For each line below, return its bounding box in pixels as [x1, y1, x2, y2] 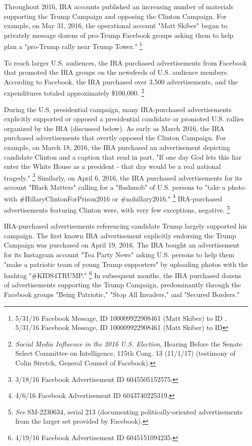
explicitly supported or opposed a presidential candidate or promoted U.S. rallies [4, 114, 244, 124]
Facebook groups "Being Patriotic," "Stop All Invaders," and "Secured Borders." [4, 289, 240, 299]
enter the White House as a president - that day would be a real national [4, 161, 221, 171]
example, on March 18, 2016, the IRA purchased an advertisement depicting [4, 142, 230, 152]
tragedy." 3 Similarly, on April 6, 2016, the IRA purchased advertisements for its [4, 171, 242, 182]
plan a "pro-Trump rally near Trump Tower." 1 [4, 40, 142, 51]
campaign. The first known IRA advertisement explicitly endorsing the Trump [4, 230, 236, 240]
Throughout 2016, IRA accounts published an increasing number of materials [4, 1, 234, 11]
